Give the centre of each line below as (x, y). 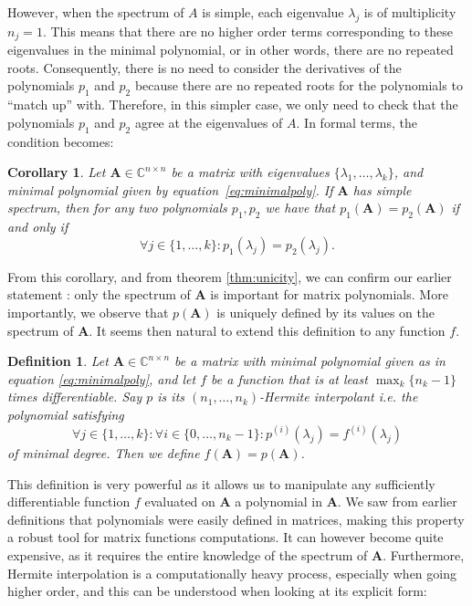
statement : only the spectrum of (99, 294)
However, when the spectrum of (96, 12)
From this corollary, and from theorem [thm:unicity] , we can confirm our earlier (230, 276)
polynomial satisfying (66, 414)
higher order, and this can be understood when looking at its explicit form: (217, 591)
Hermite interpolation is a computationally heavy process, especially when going (232, 573)
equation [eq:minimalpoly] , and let (102, 378)
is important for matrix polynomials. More (329, 294)
